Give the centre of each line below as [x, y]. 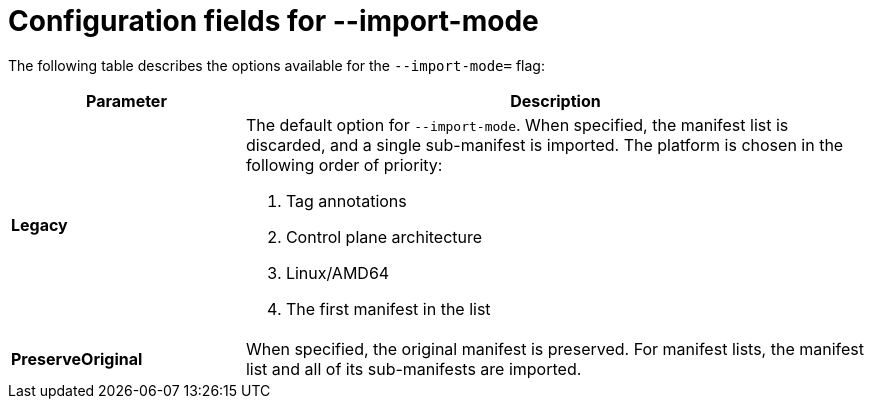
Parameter [126, 100]
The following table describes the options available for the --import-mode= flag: [276, 65]
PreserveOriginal [77, 358]
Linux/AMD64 [337, 272]
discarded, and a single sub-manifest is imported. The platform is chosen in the [544, 144]
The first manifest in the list [388, 308]
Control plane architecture [384, 236]
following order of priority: [344, 164]
